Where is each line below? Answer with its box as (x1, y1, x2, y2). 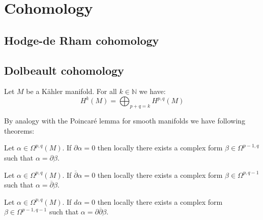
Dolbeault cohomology (4, 62, 124, 78)
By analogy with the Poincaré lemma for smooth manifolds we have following (4, 115, 245, 126)
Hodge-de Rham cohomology (4, 32, 159, 48)
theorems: (4, 125, 35, 136)
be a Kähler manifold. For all (26, 86, 117, 97)
